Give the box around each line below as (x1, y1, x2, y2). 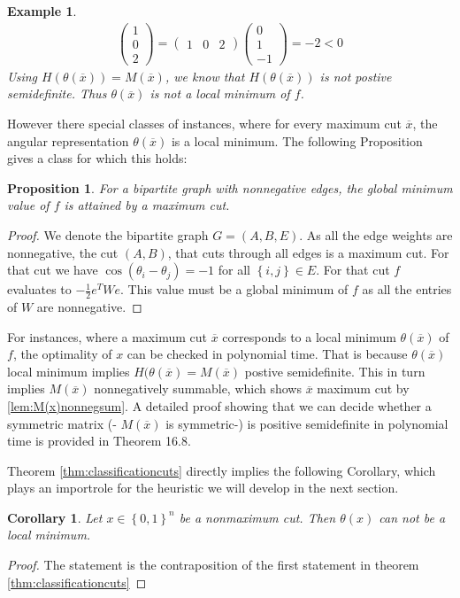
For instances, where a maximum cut (7, 327, 207, 346)
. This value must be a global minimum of (120, 280, 349, 299)
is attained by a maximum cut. (64, 196, 230, 214)
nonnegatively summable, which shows (94, 379, 302, 398)
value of (7, 196, 50, 214)
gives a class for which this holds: (7, 149, 188, 167)
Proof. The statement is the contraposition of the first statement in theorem (7, 555, 419, 574)
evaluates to (7, 280, 72, 299)
